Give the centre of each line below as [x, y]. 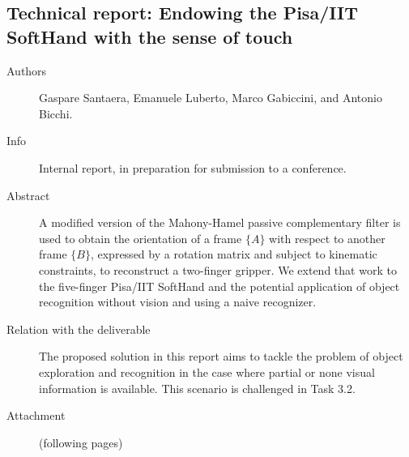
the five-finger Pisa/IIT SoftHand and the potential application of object [219, 286]
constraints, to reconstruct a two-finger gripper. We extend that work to [218, 269]
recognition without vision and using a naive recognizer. [178, 302]
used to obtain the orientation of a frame [141, 238]
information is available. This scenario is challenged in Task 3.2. [197, 388]
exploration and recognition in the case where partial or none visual [207, 372]
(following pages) [81, 442]
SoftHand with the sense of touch [150, 36]
